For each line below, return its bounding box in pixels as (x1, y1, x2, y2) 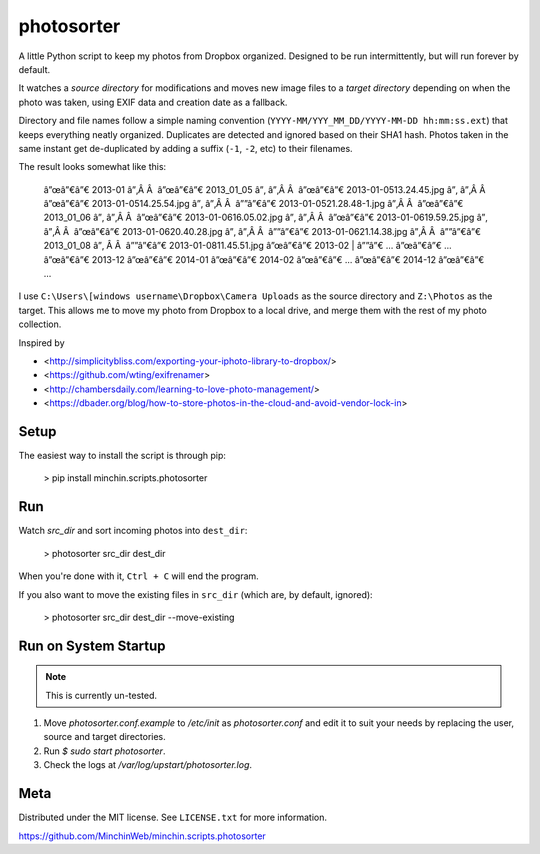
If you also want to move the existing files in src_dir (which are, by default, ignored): (18, 588, 374, 600)
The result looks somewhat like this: (18, 161, 167, 173)
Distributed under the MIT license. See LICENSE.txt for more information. (18, 811, 327, 824)
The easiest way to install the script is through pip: (18, 450, 227, 462)
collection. (18, 318, 62, 330)
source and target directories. (43, 731, 167, 743)
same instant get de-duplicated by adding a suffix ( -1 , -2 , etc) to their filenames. (18, 142, 354, 154)
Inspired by (18, 336, 65, 349)
